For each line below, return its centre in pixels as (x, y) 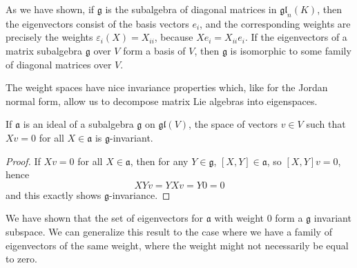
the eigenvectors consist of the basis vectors (97, 23)
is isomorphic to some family (291, 50)
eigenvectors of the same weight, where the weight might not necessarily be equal (177, 245)
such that (326, 124)
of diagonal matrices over (59, 64)
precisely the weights (49, 37)
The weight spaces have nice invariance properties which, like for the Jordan (167, 87)
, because (174, 37)
